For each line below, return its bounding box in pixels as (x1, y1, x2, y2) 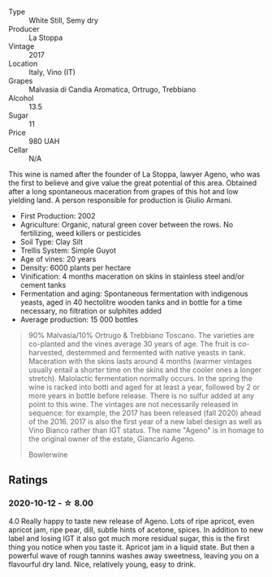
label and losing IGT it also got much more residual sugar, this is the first (8, 533, 250, 543)
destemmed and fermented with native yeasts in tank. (66, 348, 246, 357)
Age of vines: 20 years (19, 254, 97, 263)
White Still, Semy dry (28, 15, 99, 25)
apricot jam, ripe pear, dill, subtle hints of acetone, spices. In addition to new (8, 524, 264, 535)
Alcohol (8, 93, 34, 102)
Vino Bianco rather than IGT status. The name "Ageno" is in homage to (28, 426, 264, 435)
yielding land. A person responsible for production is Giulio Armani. (8, 195, 233, 205)
